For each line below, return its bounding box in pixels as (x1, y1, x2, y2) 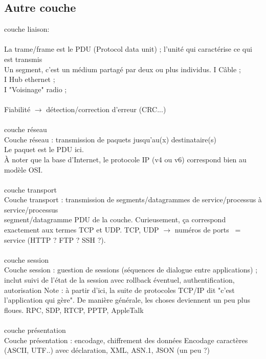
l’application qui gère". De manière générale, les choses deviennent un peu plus (4, 294, 251, 305)
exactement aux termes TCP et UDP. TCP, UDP (4, 224, 159, 235)
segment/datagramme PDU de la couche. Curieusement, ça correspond (4, 214, 226, 225)
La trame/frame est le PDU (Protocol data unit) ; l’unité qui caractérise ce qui (4, 44, 252, 54)
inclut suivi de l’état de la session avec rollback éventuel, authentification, (4, 274, 235, 285)
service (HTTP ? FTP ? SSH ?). (4, 234, 106, 245)
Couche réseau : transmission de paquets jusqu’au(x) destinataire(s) (4, 134, 216, 144)
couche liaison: (4, 24, 50, 34)
